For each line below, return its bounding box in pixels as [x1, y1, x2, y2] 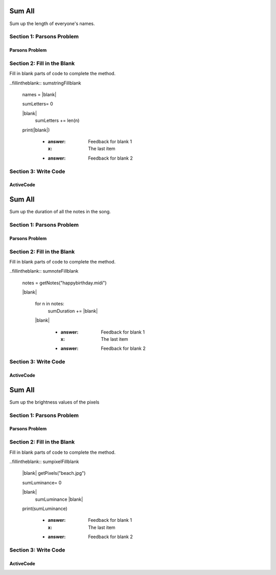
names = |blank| [22, 92, 57, 97]
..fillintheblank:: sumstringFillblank [9, 80, 81, 86]
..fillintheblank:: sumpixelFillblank [9, 458, 79, 465]
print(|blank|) [22, 127, 50, 133]
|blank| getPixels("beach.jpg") [22, 470, 86, 476]
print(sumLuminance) [22, 505, 67, 512]
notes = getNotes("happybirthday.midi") [22, 279, 107, 286]
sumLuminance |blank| [35, 496, 83, 502]
